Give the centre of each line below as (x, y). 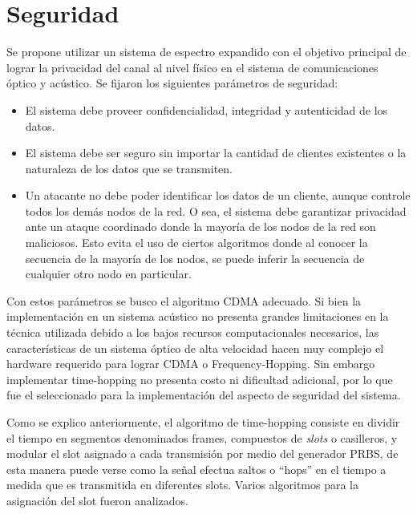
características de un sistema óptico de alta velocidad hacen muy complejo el (195, 348)
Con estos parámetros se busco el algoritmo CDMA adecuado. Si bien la (184, 300)
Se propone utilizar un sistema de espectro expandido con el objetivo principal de (206, 52)
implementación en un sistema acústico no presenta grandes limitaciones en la (198, 316)
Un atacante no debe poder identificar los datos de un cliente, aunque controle (218, 195)
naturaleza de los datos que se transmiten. (129, 168)
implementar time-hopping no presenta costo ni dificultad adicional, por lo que (200, 379)
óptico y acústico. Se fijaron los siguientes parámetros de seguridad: (172, 83)
